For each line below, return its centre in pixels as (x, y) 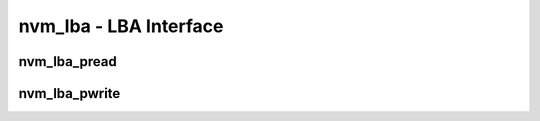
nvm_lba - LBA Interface (121, 26)
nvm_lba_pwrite (69, 93)
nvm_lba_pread (67, 61)
